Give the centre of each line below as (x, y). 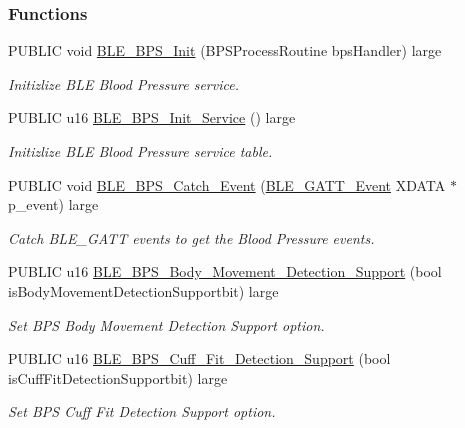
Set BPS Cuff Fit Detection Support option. (142, 411)
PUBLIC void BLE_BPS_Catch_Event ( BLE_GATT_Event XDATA (227, 184)
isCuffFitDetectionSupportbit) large (118, 377)
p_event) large (53, 204)
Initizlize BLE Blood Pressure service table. (140, 151)
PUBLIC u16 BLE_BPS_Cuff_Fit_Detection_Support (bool (199, 358)
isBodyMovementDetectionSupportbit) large (143, 290)
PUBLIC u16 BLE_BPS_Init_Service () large (152, 117)
